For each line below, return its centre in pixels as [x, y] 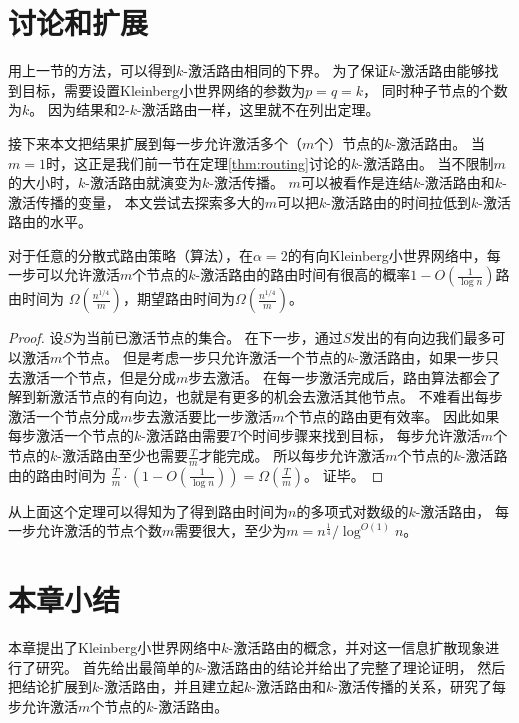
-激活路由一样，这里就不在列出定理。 [258, 109]
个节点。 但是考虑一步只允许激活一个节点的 [204, 357]
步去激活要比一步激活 [202, 415]
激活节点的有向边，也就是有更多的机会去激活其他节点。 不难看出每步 [276, 396]
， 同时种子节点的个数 [435, 89]
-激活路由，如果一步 [419, 357]
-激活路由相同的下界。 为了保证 [286, 70]
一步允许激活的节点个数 [85, 530]
